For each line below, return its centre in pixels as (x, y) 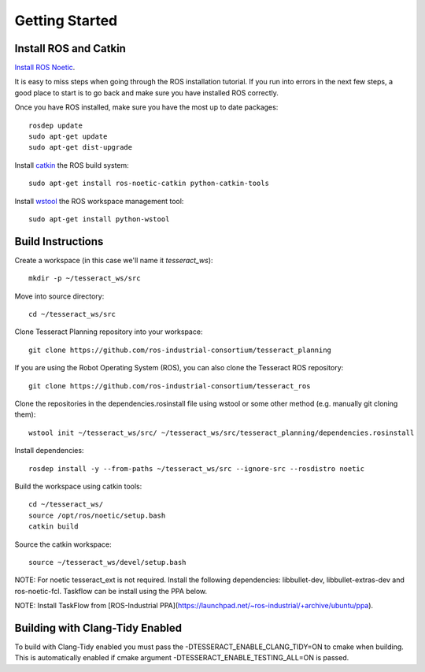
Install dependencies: (49, 451)
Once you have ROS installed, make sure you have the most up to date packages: (146, 107)
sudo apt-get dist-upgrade (81, 147)
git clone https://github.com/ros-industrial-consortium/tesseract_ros (170, 386)
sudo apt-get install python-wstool (99, 219)
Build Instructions (59, 241)
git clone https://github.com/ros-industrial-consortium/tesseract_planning (180, 350)
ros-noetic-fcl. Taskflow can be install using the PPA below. (111, 591)
